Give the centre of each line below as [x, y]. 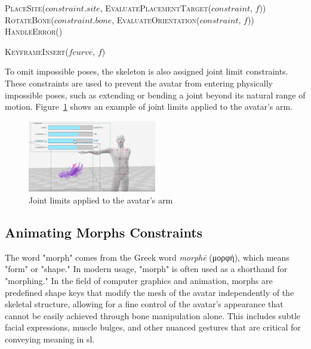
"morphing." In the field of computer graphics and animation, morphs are [139, 280]
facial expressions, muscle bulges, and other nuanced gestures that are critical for [153, 327]
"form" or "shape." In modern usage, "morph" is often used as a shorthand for [146, 269]
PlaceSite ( [25, 8]
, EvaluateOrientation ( [156, 19]
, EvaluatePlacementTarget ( [155, 8]
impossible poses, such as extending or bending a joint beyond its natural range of [155, 95]
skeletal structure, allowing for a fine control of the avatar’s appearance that [144, 304]
